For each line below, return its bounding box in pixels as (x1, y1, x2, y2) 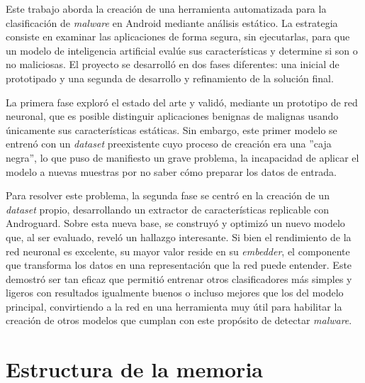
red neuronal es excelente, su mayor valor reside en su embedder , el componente (6, 243, 350, 258)
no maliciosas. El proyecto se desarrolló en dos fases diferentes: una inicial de (6, 57, 339, 72)
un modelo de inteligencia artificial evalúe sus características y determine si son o (6, 43, 358, 57)
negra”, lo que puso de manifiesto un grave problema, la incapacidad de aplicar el (6, 150, 359, 165)
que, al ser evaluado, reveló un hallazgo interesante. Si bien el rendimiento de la (6, 229, 352, 244)
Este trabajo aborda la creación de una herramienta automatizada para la (6, 1, 327, 16)
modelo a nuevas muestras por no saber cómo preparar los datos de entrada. (6, 164, 337, 179)
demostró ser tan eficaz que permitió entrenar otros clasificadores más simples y (6, 271, 352, 286)
